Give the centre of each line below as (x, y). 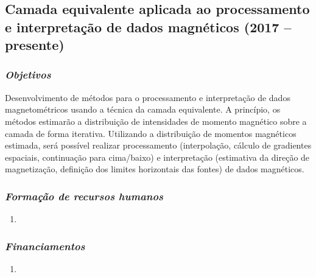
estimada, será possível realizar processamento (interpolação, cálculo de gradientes (158, 145)
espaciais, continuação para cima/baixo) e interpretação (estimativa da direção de (157, 157)
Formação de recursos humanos (84, 196)
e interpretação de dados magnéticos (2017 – (148, 26)
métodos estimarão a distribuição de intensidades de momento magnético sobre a (156, 121)
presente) (35, 45)
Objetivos (28, 75)
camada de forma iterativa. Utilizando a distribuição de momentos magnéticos (151, 133)
